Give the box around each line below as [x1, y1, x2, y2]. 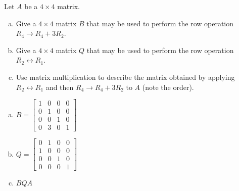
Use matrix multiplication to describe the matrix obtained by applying [16, 71, 235, 82]
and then [45, 81, 74, 92]
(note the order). [142, 81, 194, 92]
